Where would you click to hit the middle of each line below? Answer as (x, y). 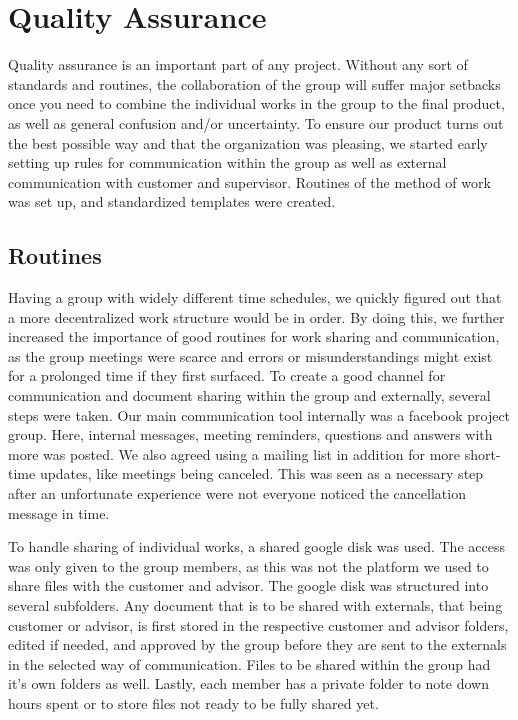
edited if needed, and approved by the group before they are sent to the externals (257, 644)
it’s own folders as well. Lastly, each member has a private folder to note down (248, 683)
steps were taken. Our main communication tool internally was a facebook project (259, 414)
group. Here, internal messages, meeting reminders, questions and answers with (250, 434)
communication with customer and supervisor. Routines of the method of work (249, 181)
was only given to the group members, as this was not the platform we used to (248, 565)
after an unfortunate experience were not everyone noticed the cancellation (237, 493)
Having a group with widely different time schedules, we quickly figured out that (255, 297)
